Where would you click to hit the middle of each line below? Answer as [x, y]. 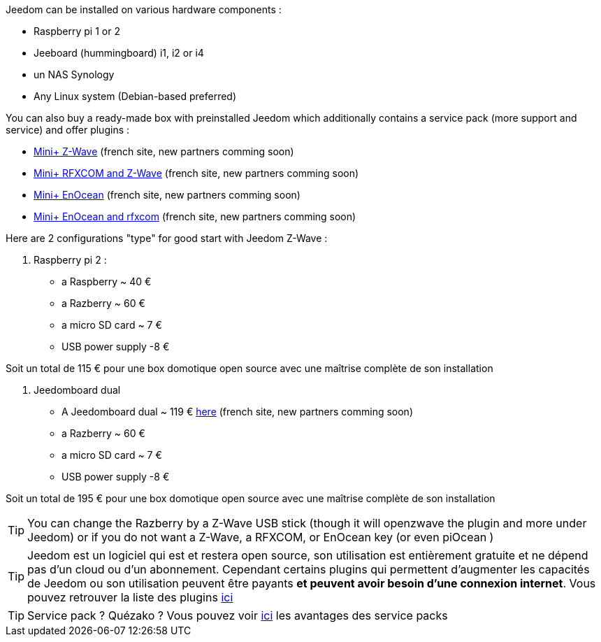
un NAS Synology [74, 74]
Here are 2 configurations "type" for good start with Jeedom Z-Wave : [167, 238]
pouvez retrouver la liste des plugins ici [130, 597]
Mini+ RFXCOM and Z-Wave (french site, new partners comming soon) [196, 173]
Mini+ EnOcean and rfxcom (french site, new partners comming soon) [195, 216]
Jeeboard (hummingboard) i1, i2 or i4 [119, 53]
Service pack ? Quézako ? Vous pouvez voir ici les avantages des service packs [238, 615]
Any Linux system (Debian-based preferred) [135, 96]
